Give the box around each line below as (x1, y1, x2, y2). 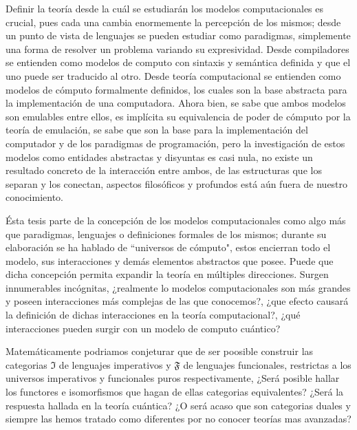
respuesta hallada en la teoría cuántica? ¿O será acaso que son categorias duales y (6, 398, 351, 412)
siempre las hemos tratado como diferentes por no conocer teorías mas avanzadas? (6, 411, 351, 426)
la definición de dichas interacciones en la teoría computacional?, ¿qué (6, 308, 301, 322)
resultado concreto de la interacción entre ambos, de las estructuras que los (6, 163, 322, 178)
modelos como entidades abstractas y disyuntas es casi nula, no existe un (6, 149, 313, 164)
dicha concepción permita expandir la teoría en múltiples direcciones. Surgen (6, 267, 329, 281)
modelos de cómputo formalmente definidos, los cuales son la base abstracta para (6, 82, 347, 96)
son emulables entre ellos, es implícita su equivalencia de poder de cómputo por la (6, 109, 351, 123)
